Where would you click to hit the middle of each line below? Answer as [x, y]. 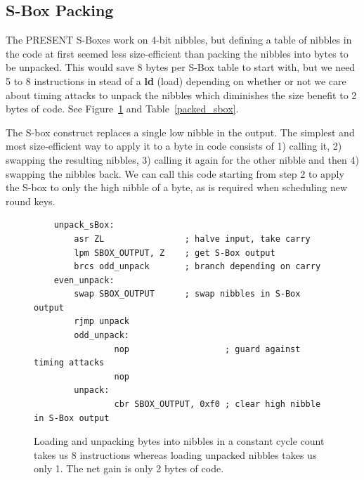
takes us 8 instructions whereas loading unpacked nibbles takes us [175, 454]
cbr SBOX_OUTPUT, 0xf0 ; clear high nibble [217, 404]
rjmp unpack [102, 322]
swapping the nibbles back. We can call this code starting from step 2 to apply [175, 173]
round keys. [31, 201]
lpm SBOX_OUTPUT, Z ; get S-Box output [175, 253]
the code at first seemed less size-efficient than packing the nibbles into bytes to [177, 53]
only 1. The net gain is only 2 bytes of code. [129, 468]
